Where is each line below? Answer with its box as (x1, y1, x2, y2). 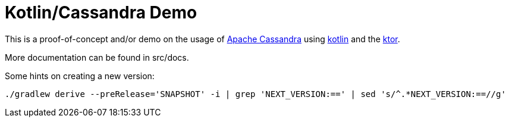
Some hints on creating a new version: (5, 70, 155, 81)
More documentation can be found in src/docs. (5, 52, 189, 62)
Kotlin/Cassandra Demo (5, 2, 197, 23)
